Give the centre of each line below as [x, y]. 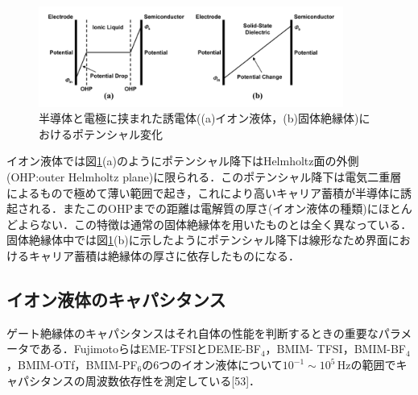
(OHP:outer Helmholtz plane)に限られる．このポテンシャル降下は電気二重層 [204, 177]
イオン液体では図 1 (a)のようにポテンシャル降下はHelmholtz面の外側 [183, 161]
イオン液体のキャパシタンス [116, 299]
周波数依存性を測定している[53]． [173, 380]
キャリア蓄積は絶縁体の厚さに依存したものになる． [164, 256]
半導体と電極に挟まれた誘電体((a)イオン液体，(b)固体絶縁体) [199, 118]
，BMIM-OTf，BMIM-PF [72, 364]
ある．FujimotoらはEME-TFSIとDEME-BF [150, 349]
